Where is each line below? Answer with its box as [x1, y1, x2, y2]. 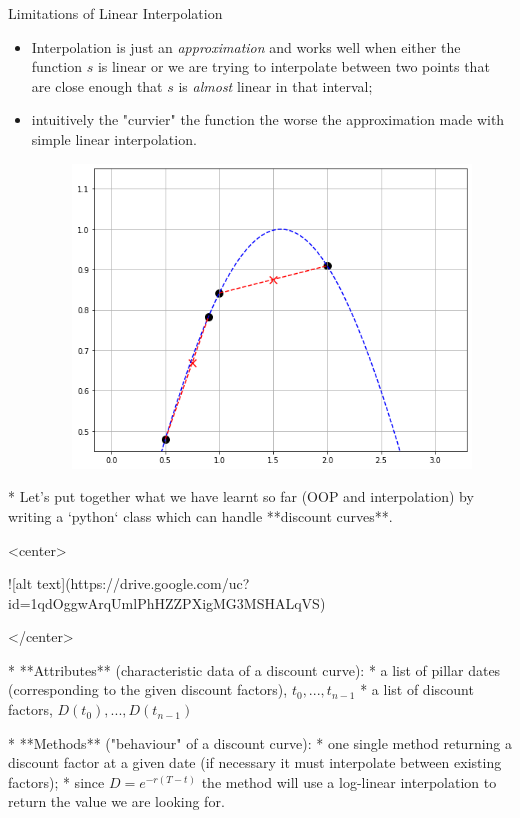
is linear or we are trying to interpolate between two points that [97, 56, 490, 77]
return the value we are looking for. [8, 791, 225, 812]
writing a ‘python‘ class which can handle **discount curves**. [8, 505, 393, 526]
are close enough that [31, 75, 163, 96]
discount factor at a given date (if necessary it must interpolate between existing [8, 752, 502, 773]
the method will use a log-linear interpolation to [201, 771, 497, 792]
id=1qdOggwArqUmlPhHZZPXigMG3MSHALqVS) [8, 592, 326, 613]
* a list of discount [360, 679, 474, 700]
